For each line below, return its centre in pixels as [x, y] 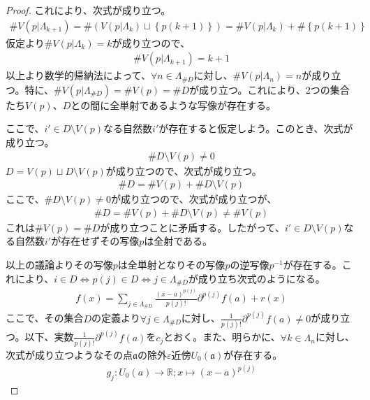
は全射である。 [178, 241]
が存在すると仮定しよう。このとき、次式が [256, 128]
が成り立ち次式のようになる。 [257, 278]
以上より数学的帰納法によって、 [78, 75]
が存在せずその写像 [95, 241]
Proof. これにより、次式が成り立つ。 [88, 10]
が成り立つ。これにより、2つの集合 [269, 89]
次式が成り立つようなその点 [69, 354]
